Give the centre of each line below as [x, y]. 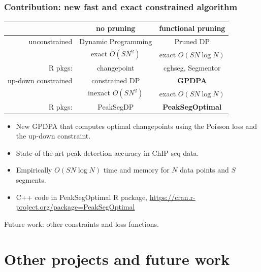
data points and [204, 170]
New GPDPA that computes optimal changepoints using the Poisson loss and [137, 126]
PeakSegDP [116, 106]
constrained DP [116, 80]
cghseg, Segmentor [192, 67]
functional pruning [192, 28]
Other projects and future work [117, 259]
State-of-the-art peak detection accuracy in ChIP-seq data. [107, 152]
